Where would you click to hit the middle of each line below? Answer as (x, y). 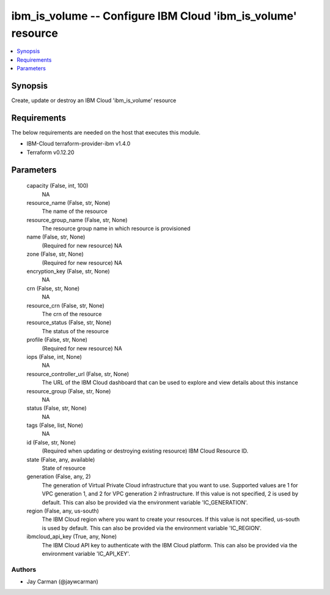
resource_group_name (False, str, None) (77, 220)
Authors (24, 569)
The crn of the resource (72, 314)
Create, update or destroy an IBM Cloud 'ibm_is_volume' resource (94, 100)
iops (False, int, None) (54, 357)
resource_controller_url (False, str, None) (78, 374)
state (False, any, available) (61, 459)
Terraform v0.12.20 (50, 152)
